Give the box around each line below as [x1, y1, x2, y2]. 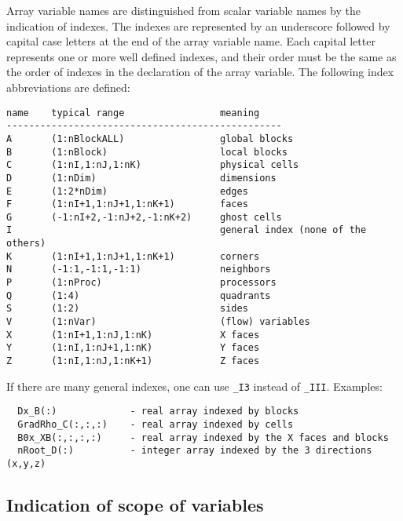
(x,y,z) [6, 457, 46, 469]
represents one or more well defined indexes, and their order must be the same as [6, 48, 397, 64]
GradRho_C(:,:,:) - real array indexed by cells [17, 419, 294, 430]
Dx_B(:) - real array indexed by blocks [17, 406, 299, 417]
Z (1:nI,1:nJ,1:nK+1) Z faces [6, 355, 260, 367]
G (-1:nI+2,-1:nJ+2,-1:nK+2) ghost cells [6, 211, 282, 223]
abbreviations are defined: [6, 78, 130, 95]
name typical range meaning [6, 107, 260, 118]
